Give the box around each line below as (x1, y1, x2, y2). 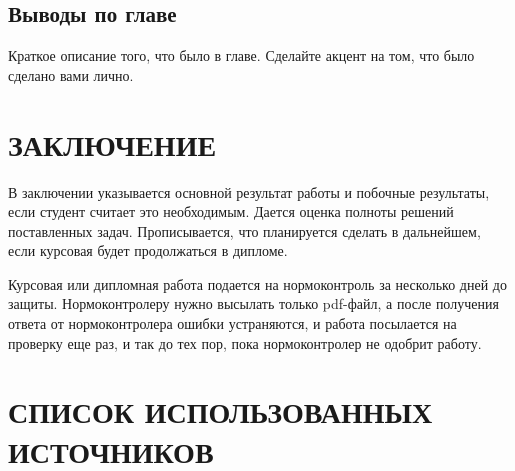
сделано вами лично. (8, 64, 134, 85)
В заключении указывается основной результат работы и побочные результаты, (8, 181, 490, 202)
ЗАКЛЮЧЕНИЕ (8, 123, 217, 164)
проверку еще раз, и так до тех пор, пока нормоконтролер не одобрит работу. (8, 332, 482, 353)
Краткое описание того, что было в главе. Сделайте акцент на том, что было (8, 45, 475, 66)
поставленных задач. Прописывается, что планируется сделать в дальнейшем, (8, 220, 481, 241)
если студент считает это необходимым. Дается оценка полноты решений (8, 201, 454, 222)
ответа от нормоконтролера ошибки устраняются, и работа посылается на (8, 313, 457, 334)
